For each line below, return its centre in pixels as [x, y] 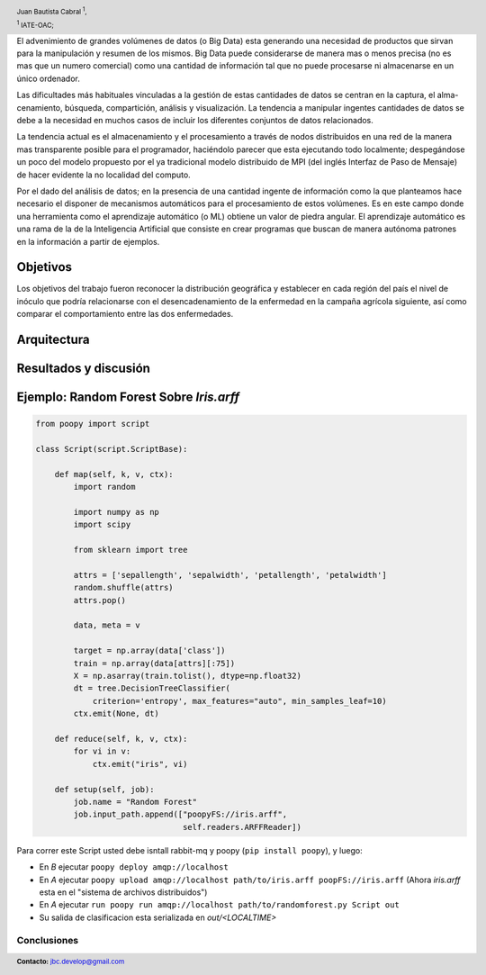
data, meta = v [107, 625]
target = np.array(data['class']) [149, 651]
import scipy [102, 525]
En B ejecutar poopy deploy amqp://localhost [134, 867]
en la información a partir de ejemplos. [88, 241]
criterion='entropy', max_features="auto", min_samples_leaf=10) [239, 701]
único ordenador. [48, 78]
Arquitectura [53, 340]
